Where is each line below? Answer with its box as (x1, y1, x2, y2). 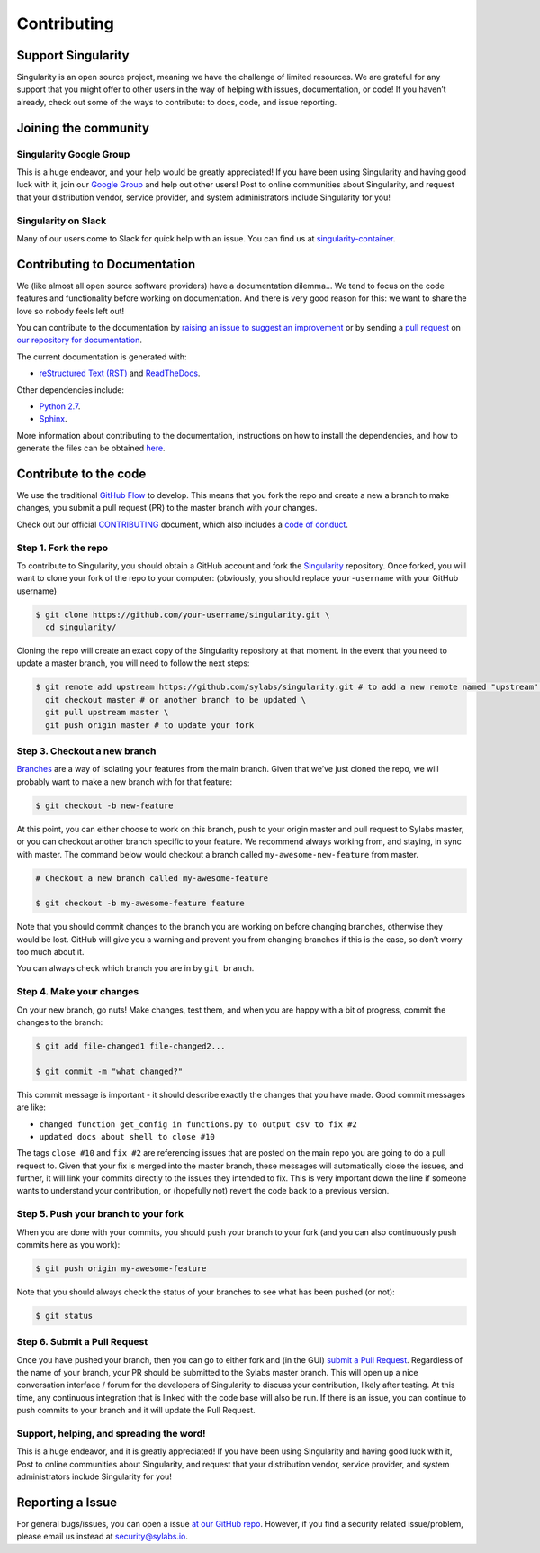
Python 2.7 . (39, 401, 81, 412)
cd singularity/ (45, 622, 117, 632)
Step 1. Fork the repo (16, 541, 108, 554)
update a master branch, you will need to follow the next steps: (16, 658, 250, 668)
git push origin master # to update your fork (45, 720, 255, 730)
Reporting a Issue (16, 1494, 117, 1510)
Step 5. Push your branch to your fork (16, 1208, 184, 1221)
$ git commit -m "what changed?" (35, 1066, 184, 1076)
